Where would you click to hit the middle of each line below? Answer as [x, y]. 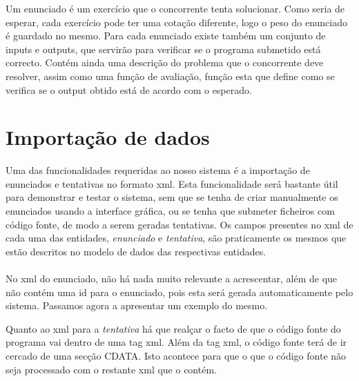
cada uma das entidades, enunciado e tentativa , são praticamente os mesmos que [176, 238]
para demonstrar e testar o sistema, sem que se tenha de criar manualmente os [172, 197]
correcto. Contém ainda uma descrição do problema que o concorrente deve [165, 62]
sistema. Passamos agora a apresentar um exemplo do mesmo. [137, 305]
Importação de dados [108, 137]
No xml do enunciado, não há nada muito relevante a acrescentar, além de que [172, 279]
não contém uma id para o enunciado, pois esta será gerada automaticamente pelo [179, 292]
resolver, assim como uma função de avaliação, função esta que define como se [170, 76]
